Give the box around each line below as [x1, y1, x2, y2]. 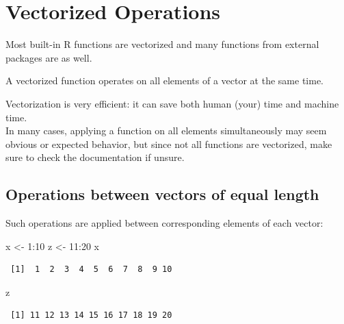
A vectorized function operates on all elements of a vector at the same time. [5, 73, 323, 88]
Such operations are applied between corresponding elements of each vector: [5, 216, 323, 230]
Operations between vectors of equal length [5, 184, 319, 205]
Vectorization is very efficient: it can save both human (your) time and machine [5, 96, 339, 110]
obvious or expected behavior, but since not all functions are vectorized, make [5, 136, 332, 151]
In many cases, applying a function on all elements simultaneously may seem [5, 123, 327, 138]
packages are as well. [5, 50, 92, 64]
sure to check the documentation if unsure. [5, 150, 185, 164]
